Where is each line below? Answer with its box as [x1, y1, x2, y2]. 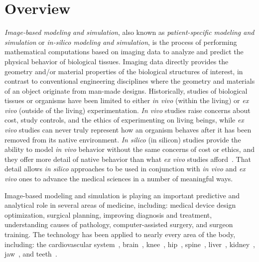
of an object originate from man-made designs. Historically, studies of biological [4, 85, 248, 96]
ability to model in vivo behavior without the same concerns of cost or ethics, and [4, 144, 255, 154]
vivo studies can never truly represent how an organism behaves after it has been [4, 125, 252, 135]
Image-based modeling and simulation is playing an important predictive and [4, 190, 240, 200]
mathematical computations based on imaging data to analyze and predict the [4, 46, 244, 57]
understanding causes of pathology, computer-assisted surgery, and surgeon [4, 219, 233, 230]
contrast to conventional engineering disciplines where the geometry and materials [4, 76, 255, 86]
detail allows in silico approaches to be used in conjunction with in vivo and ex [4, 163, 246, 174]
